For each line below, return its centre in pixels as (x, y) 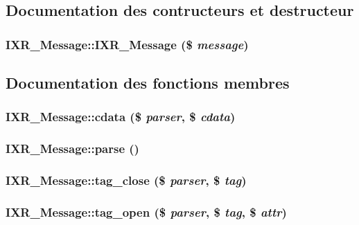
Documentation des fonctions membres (148, 83)
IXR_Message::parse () (72, 148)
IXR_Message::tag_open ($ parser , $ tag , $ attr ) (146, 211)
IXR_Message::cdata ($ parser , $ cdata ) (121, 117)
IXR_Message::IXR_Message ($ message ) (127, 44)
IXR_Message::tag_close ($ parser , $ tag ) (126, 180)
